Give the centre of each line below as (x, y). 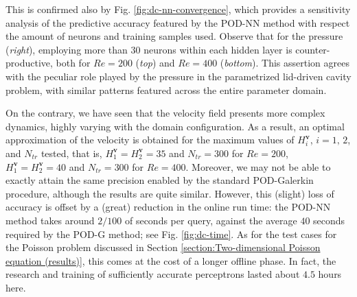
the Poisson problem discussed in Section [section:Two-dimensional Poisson (163, 247)
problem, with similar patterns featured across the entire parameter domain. (166, 90)
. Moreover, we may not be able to (258, 166)
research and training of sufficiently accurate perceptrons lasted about (153, 274)
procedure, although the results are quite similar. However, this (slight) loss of (170, 193)
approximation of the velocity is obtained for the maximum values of (150, 140)
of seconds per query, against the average (211, 220)
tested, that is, (71, 153)
